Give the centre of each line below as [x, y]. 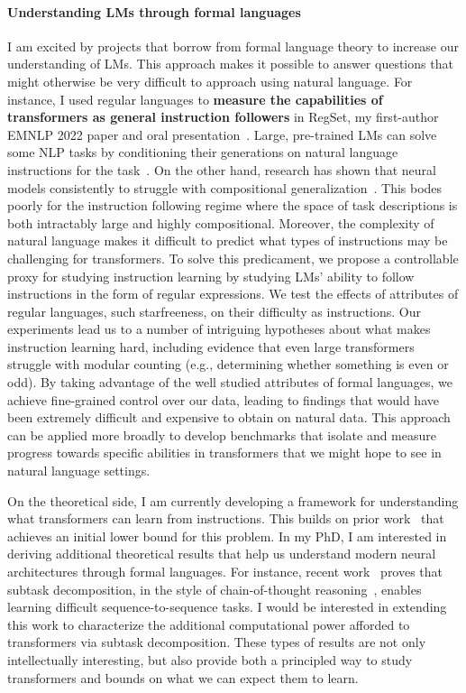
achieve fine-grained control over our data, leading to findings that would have [223, 399]
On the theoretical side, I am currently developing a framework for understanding [233, 500]
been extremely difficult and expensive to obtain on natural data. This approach [229, 417]
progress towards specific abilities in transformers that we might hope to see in [224, 453]
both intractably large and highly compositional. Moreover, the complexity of [221, 222]
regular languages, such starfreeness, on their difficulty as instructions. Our [215, 311]
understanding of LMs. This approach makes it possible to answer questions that [230, 64]
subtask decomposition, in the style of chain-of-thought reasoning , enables [215, 589]
